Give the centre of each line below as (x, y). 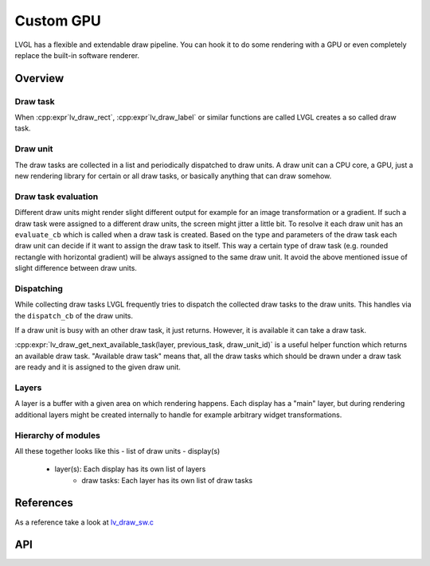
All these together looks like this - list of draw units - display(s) (117, 451)
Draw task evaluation (57, 197)
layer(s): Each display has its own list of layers (130, 469)
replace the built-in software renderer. (77, 55)
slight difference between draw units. (76, 268)
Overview (39, 78)
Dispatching (39, 288)
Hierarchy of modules (58, 435)
